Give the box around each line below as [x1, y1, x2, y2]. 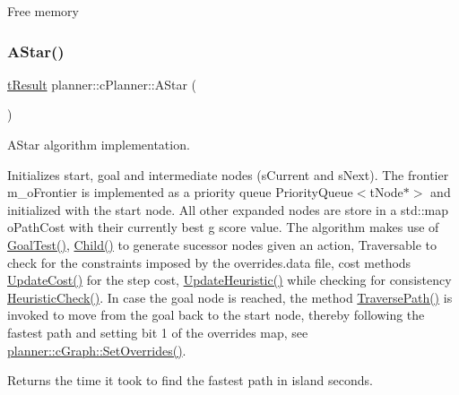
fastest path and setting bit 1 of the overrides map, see [7, 322, 308, 341]
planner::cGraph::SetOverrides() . [7, 340, 186, 359]
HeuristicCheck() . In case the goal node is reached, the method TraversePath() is [7, 288, 453, 306]
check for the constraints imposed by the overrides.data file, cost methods [7, 253, 411, 271]
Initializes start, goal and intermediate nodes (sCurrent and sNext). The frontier [7, 165, 449, 184]
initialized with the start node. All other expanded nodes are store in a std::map [7, 200, 449, 219]
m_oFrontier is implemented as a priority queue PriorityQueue [7, 183, 353, 202]
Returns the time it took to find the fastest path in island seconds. [7, 371, 373, 390]
